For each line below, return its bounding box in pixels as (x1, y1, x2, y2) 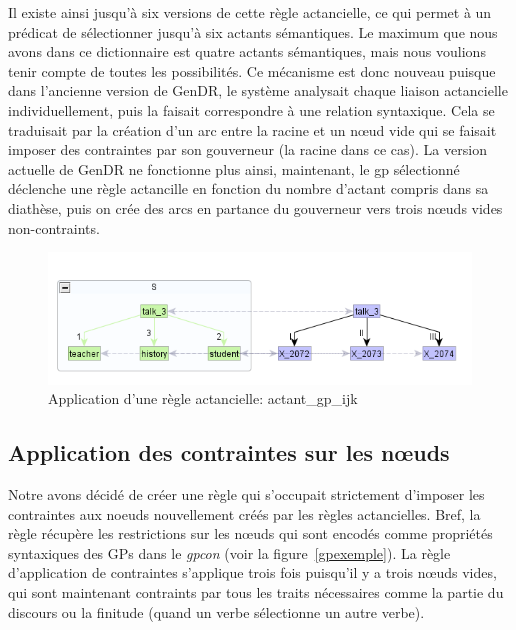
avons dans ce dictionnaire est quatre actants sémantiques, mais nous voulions (8, 41, 486, 62)
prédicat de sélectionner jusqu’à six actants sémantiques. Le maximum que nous (8, 21, 498, 42)
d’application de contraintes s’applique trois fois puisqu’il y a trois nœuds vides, (8, 562, 497, 583)
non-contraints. (8, 217, 100, 238)
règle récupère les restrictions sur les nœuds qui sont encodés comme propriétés (8, 523, 493, 544)
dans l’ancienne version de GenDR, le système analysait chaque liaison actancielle (8, 80, 508, 101)
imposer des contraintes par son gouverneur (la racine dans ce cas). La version (8, 139, 487, 160)
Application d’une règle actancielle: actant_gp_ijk (48, 388, 358, 409)
